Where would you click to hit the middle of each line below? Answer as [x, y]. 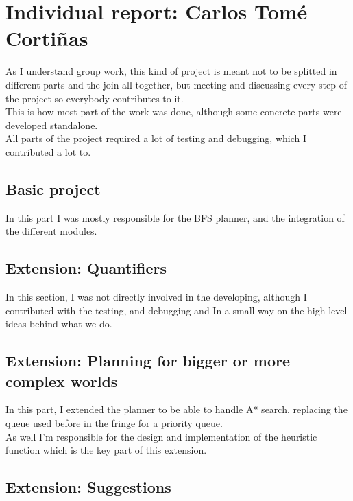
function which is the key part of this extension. [106, 450]
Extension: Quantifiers [86, 268]
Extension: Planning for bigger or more [148, 361]
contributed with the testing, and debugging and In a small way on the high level [176, 310]
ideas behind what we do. [59, 324]
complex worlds [62, 381]
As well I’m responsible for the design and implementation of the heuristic [161, 436]
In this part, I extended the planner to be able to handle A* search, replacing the [176, 409]
